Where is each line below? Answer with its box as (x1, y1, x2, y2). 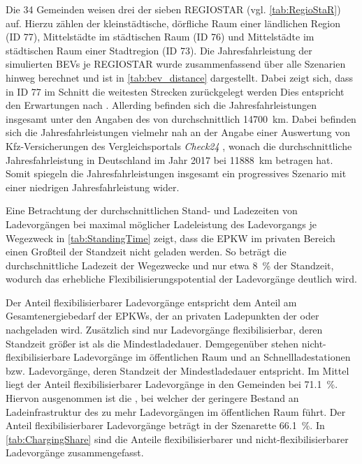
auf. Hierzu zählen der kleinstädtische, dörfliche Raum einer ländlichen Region (6, 15, 341, 30)
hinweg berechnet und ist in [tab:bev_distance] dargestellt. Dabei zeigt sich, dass (6, 70, 353, 84)
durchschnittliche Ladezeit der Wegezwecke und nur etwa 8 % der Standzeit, (6, 257, 334, 272)
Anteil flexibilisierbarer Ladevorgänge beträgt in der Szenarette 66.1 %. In (6, 418, 325, 433)
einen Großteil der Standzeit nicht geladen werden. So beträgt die (6, 244, 287, 259)
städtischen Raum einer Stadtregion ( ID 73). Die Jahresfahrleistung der (6, 43, 312, 57)
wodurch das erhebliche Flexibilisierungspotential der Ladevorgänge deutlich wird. (6, 271, 357, 286)
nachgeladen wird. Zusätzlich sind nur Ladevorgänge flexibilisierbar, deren (6, 322, 323, 337)
